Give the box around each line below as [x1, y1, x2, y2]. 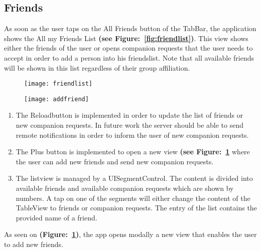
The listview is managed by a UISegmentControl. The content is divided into [16, 173, 253, 183]
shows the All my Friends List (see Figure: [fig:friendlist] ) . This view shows [4, 33, 248, 43]
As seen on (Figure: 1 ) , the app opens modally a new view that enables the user [4, 229, 257, 239]
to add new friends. [4, 239, 63, 249]
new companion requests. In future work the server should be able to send [16, 120, 244, 130]
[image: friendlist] [24, 80, 93, 88]
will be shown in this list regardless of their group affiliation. [4, 62, 190, 73]
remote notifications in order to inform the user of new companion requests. [16, 129, 249, 140]
